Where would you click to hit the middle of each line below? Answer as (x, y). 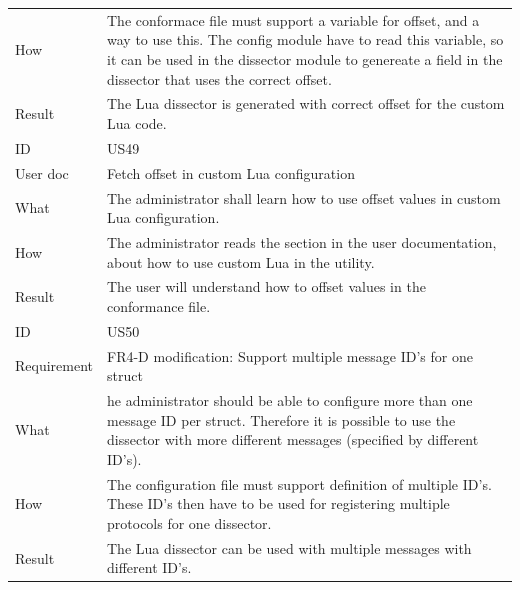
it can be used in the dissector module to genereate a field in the (305, 58)
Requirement (54, 365)
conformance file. (159, 305)
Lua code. (137, 122)
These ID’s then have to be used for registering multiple (278, 503)
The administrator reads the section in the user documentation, (302, 241)
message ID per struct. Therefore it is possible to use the (281, 419)
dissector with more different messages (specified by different (293, 439)
